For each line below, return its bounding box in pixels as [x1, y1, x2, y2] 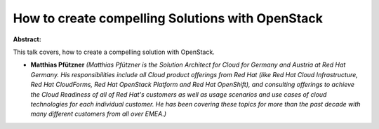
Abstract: [13, 35, 41, 43]
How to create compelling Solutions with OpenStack [13, 11, 323, 26]
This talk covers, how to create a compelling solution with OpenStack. [13, 48, 215, 56]
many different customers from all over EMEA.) [30, 109, 167, 118]
